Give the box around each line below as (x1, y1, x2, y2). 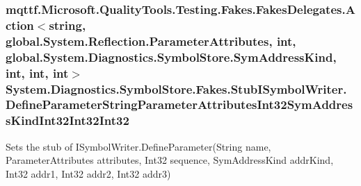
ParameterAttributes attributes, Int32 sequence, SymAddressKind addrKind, (6, 153, 334, 167)
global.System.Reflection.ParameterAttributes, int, (6, 32, 296, 49)
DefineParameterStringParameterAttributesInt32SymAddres (6, 96, 353, 113)
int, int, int (6, 64, 69, 81)
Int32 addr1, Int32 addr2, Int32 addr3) (6, 166, 171, 180)
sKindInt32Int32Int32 (6, 112, 129, 129)
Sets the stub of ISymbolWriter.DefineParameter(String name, (6, 139, 271, 153)
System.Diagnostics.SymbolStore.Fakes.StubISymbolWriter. (6, 80, 347, 97)
